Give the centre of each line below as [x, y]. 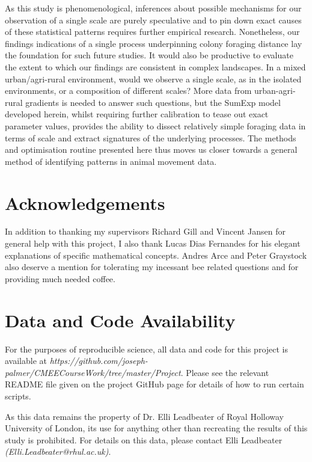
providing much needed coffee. [60, 278]
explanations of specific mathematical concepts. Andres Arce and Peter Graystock [156, 255]
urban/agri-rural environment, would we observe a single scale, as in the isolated [153, 79]
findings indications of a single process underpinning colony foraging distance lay [154, 43]
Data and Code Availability [120, 320]
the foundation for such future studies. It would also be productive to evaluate [149, 55]
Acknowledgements [85, 202]
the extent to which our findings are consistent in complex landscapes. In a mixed [155, 66]
